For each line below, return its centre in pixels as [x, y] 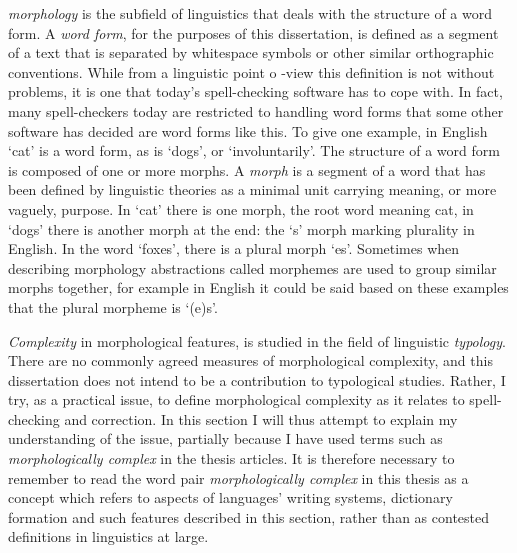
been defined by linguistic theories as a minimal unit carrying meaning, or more [252, 189]
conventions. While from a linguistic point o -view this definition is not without [251, 71]
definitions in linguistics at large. [108, 536]
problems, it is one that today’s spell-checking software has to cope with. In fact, [255, 91]
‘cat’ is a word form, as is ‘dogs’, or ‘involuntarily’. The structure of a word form [254, 150]
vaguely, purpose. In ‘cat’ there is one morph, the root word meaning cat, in [241, 208]
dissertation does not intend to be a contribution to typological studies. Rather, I [257, 379]
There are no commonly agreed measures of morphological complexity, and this [250, 360]
